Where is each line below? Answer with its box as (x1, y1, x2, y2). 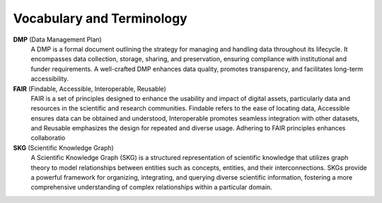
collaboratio (30, 134, 66, 142)
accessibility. (30, 75, 69, 83)
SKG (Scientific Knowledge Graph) (13, 143, 115, 152)
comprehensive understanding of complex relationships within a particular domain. (30, 183, 272, 192)
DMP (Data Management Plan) (13, 35, 102, 44)
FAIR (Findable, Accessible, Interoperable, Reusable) (13, 85, 166, 93)
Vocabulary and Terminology (13, 11, 187, 26)
